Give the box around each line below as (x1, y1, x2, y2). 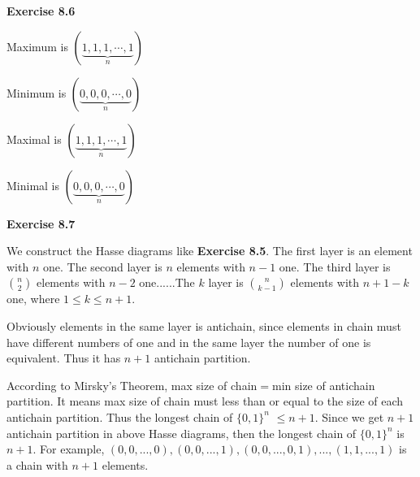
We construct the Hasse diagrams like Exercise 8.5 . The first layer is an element (6, 242, 413, 259)
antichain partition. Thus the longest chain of (6, 408, 233, 425)
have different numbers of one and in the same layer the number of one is (6, 333, 371, 350)
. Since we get (314, 408, 384, 425)
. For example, (32, 440, 105, 457)
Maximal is (6, 130, 62, 147)
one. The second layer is (42, 258, 162, 275)
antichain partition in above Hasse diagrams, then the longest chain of (6, 424, 357, 441)
